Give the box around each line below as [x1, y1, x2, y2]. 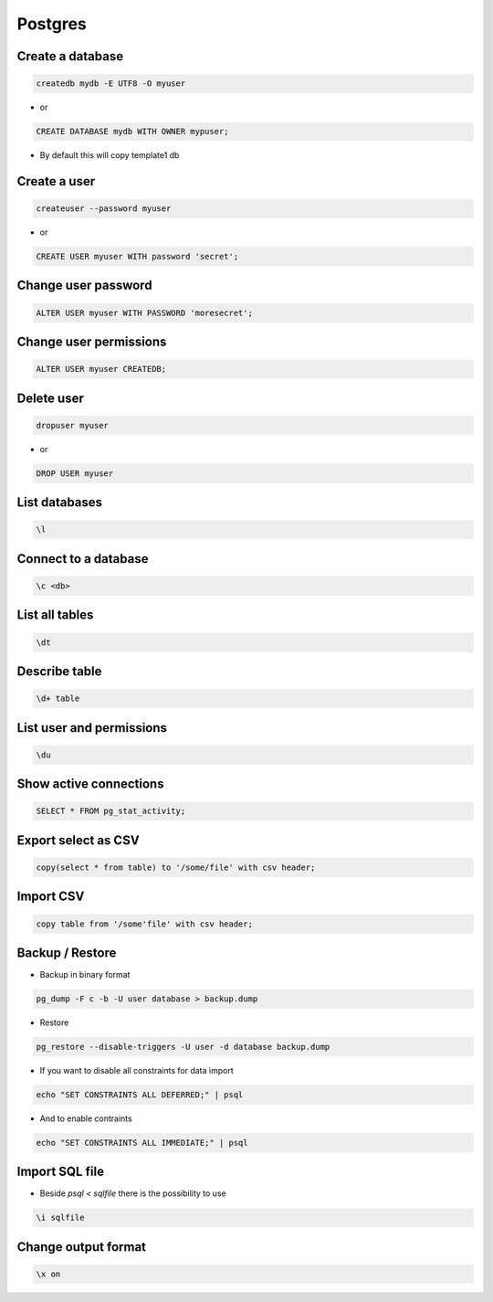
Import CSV [16, 889, 85, 905]
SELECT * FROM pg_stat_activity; [36, 806, 186, 817]
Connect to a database [16, 551, 149, 566]
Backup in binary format [39, 969, 131, 980]
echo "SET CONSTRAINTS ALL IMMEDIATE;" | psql [36, 1138, 248, 1148]
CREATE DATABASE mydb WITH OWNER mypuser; [36, 126, 229, 137]
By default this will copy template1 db [39, 150, 180, 161]
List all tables [16, 608, 94, 623]
